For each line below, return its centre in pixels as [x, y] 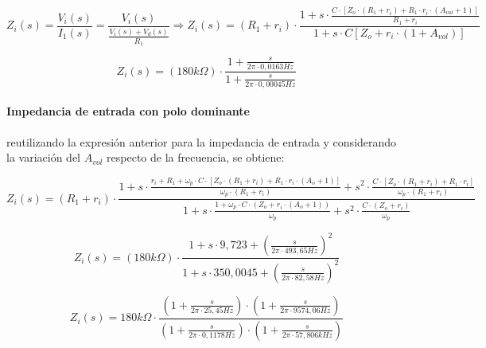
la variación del [43, 157]
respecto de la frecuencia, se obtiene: [196, 157]
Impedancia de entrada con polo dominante [128, 111]
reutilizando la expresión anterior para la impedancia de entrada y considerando [202, 141]
